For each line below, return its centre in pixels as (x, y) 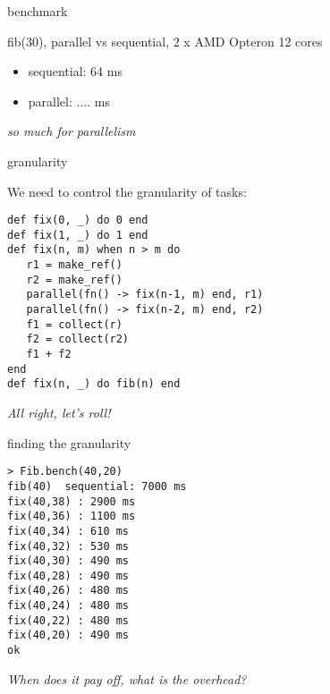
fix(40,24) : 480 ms (68, 606)
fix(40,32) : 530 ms (68, 546)
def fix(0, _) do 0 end (78, 220)
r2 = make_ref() (74, 279)
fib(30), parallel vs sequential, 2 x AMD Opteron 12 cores (165, 41)
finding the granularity (69, 442)
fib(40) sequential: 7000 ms (97, 486)
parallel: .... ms (69, 101)
